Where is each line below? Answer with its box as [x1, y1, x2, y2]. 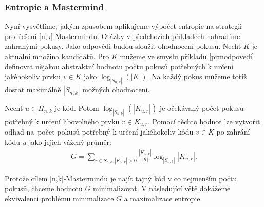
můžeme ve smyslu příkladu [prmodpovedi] [120, 51, 254, 61]
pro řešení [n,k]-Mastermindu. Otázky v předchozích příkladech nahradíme [5, 30, 240, 41]
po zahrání [216, 126, 250, 137]
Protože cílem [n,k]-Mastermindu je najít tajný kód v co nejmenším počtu [5, 173, 237, 183]
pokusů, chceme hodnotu [5, 183, 83, 194]
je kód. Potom [54, 103, 99, 114]
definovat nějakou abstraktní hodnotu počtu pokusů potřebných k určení [5, 61, 234, 71]
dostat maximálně [5, 84, 61, 95]
